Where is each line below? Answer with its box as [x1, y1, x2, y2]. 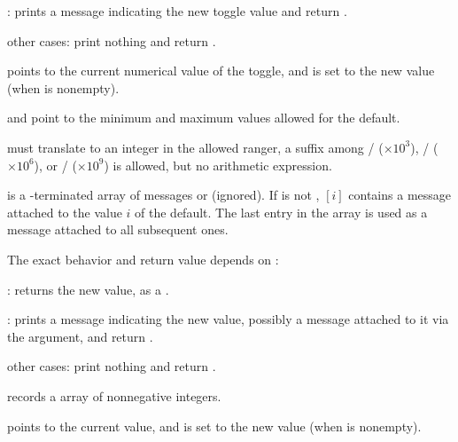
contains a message [348, 185, 452, 204]
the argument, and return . [7, 327, 153, 345]
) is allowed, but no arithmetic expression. [104, 155, 332, 174]
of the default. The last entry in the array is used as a [135, 202, 428, 221]
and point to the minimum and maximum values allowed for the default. [7, 108, 400, 127]
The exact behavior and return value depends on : [7, 249, 279, 268]
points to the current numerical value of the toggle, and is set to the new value [7, 61, 435, 80]
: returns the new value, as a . [7, 280, 169, 298]
